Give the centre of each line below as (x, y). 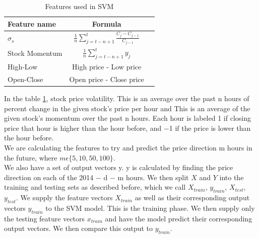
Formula (107, 23)
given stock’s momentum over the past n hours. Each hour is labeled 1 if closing (127, 118)
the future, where (31, 157)
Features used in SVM (79, 6)
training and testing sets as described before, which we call (95, 187)
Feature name (32, 23)
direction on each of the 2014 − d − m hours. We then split (96, 177)
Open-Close (25, 79)
